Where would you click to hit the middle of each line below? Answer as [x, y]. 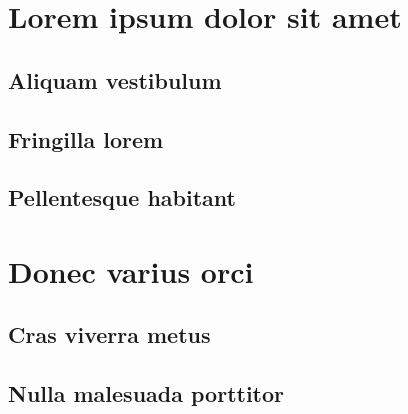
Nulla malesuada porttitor [146, 393]
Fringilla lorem [86, 138]
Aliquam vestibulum [115, 79]
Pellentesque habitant [122, 197]
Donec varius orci [131, 270]
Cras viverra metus [109, 334]
